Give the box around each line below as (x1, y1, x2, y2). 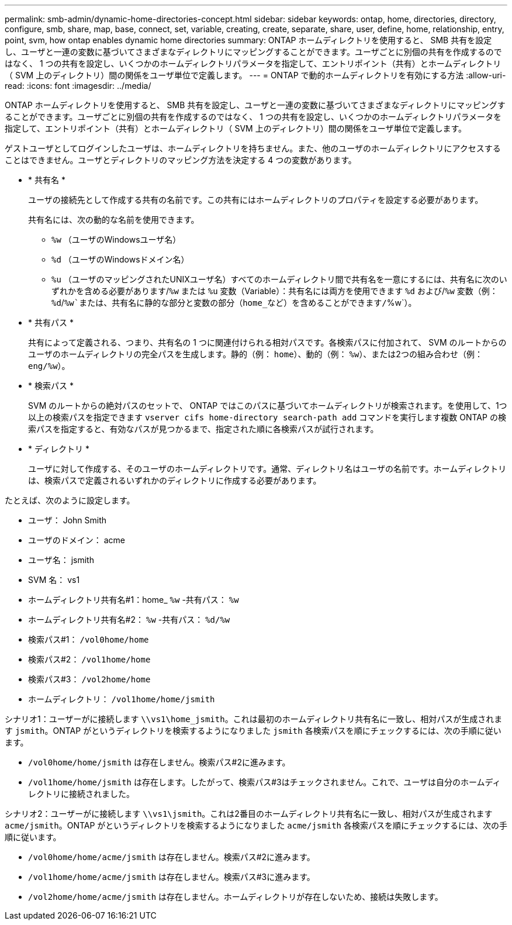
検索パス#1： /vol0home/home (28, 634, 149, 644)
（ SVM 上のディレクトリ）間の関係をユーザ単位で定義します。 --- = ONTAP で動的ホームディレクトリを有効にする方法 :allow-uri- (5, 70, 506, 80)
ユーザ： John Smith (28, 515, 107, 525)
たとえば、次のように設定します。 (5, 495, 135, 505)
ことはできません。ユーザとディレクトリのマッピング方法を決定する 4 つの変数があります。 (5, 155, 357, 165)
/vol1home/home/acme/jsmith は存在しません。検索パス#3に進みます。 (28, 872, 315, 882)
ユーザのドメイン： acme (28, 535, 125, 545)
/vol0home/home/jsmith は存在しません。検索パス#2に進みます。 (28, 757, 290, 767)
